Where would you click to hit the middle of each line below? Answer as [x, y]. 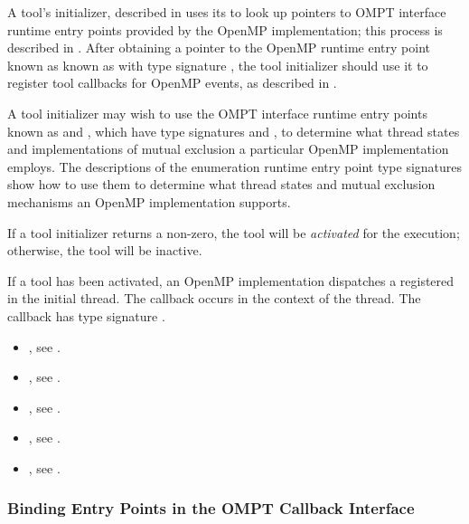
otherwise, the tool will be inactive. [105, 250]
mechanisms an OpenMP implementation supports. [149, 201]
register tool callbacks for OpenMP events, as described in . [172, 83]
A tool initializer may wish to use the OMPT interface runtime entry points [217, 113]
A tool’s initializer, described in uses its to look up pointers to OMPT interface [227, 12]
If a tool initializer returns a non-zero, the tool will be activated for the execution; [234, 232]
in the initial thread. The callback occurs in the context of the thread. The [214, 298]
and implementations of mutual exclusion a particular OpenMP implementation [228, 149]
